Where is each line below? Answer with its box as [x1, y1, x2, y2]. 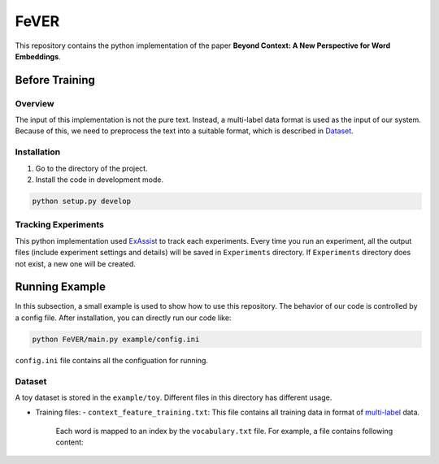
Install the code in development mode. [35, 175, 164, 184]
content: [55, 437, 85, 447]
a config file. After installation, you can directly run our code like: [15, 313, 232, 323]
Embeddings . [15, 51, 61, 61]
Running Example [15, 280, 106, 294]
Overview [15, 98, 54, 109]
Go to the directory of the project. [35, 163, 148, 173]
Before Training [15, 73, 95, 87]
